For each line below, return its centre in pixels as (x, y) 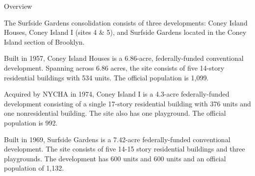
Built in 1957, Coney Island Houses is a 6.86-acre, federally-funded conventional (124, 58)
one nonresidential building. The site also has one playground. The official (115, 113)
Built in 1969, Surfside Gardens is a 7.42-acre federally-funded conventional (117, 139)
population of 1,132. (34, 168)
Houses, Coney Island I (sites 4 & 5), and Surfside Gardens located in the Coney (125, 32)
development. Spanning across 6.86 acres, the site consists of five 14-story (114, 67)
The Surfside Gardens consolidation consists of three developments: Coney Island (126, 22)
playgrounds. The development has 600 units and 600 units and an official (115, 158)
